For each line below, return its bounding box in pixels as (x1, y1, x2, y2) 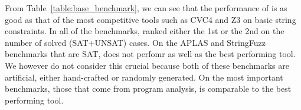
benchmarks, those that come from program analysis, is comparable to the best (5, 82, 292, 95)
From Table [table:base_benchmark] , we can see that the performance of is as (5, 2, 287, 14)
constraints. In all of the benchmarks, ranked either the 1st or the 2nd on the (5, 25, 284, 37)
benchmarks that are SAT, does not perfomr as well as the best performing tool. (5, 48, 296, 60)
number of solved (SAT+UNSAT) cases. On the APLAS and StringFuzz (5, 36, 266, 48)
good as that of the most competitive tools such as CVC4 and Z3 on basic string (5, 13, 296, 25)
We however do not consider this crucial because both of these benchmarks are (5, 59, 289, 71)
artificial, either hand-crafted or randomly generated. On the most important (5, 71, 283, 83)
